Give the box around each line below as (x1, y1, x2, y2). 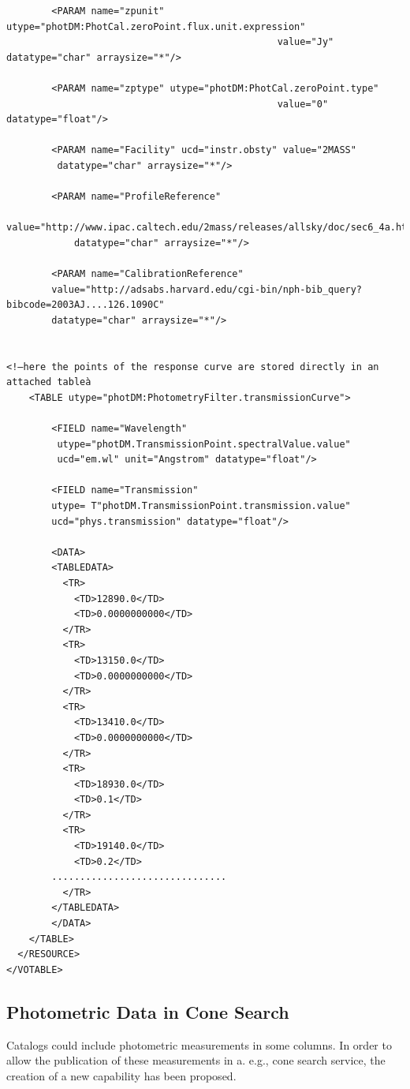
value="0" (277, 98, 329, 110)
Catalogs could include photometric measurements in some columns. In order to (6, 1036, 392, 1053)
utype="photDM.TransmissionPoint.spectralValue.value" (57, 438, 351, 450)
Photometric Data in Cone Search (6, 999, 289, 1024)
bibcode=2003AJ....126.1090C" (6, 299, 165, 311)
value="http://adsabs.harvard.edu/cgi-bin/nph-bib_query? (51, 283, 363, 295)
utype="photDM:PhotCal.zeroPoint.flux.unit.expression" (6, 21, 306, 32)
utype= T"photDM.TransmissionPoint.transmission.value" (51, 500, 351, 511)
